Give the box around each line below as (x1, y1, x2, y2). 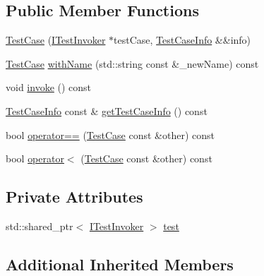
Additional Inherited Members (6, 253, 234, 275)
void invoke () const (6, 80, 92, 95)
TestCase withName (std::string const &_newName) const (6, 56, 259, 71)
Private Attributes (6, 186, 143, 208)
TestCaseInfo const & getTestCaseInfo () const (6, 103, 208, 118)
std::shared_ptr (6, 218, 73, 233)
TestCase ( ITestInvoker (6, 32, 106, 47)
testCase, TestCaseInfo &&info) (114, 32, 251, 47)
